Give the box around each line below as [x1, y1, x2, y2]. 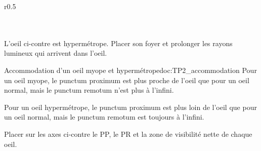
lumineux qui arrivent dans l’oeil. [4, 48, 107, 58]
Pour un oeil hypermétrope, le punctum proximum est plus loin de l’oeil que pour [4, 101, 257, 112]
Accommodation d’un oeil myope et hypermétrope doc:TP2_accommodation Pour [4, 64, 257, 75]
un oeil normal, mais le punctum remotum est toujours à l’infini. [4, 111, 204, 122]
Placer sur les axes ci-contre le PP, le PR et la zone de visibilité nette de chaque [4, 128, 252, 139]
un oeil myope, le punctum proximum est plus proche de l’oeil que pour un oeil [4, 74, 249, 85]
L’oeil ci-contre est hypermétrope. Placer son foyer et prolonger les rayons [4, 37, 233, 48]
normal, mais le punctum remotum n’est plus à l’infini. [4, 85, 174, 95]
